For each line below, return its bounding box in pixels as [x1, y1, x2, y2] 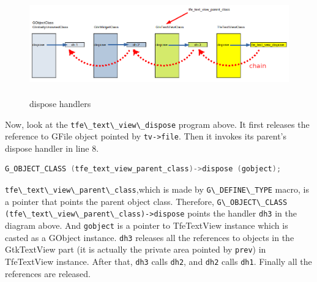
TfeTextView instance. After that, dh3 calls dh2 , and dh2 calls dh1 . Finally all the [5, 255, 312, 267]
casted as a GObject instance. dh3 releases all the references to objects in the [5, 231, 294, 243]
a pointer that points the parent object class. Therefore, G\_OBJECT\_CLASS [5, 195, 288, 207]
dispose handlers [29, 97, 91, 109]
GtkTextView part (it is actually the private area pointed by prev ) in [5, 243, 266, 256]
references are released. [5, 267, 91, 280]
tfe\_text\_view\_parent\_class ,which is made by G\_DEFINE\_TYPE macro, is [5, 183, 309, 196]
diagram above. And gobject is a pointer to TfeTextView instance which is [5, 219, 288, 232]
